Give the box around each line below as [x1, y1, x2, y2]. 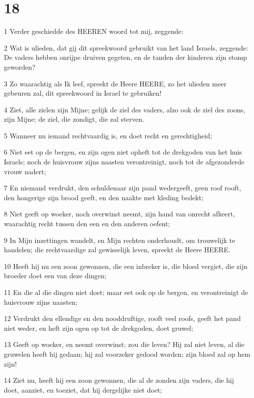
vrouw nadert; [4, 166, 46, 176]
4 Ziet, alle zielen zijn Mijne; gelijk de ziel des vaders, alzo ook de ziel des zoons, [4, 104, 246, 114]
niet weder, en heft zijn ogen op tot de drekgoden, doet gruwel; [4, 322, 193, 333]
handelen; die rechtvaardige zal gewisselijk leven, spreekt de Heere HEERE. [4, 244, 230, 255]
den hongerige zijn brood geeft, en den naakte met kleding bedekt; [4, 192, 203, 202]
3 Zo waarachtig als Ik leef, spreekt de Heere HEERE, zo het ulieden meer [4, 78, 227, 88]
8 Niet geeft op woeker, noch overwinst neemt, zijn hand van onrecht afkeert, [4, 209, 235, 219]
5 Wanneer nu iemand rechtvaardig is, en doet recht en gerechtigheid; [4, 130, 212, 140]
